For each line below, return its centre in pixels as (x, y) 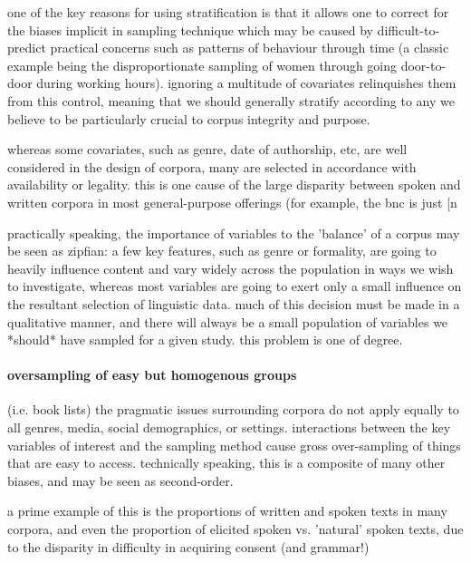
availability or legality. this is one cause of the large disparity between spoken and (234, 184)
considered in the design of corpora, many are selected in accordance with (212, 166)
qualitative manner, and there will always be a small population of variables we (228, 321)
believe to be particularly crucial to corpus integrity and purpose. (189, 118)
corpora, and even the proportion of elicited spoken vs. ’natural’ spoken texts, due (235, 529)
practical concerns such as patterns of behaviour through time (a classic (250, 48)
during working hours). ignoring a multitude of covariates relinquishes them (246, 83)
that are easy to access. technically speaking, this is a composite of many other (226, 463)
